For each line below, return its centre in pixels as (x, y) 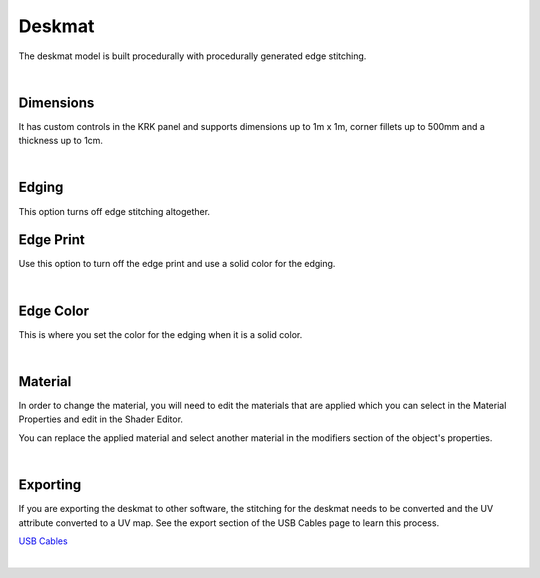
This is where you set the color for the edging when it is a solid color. (160, 334)
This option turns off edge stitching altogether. (114, 211)
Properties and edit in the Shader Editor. (101, 419)
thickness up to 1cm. (61, 141)
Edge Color (54, 310)
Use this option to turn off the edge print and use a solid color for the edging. (177, 264)
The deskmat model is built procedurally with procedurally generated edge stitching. (192, 56)
